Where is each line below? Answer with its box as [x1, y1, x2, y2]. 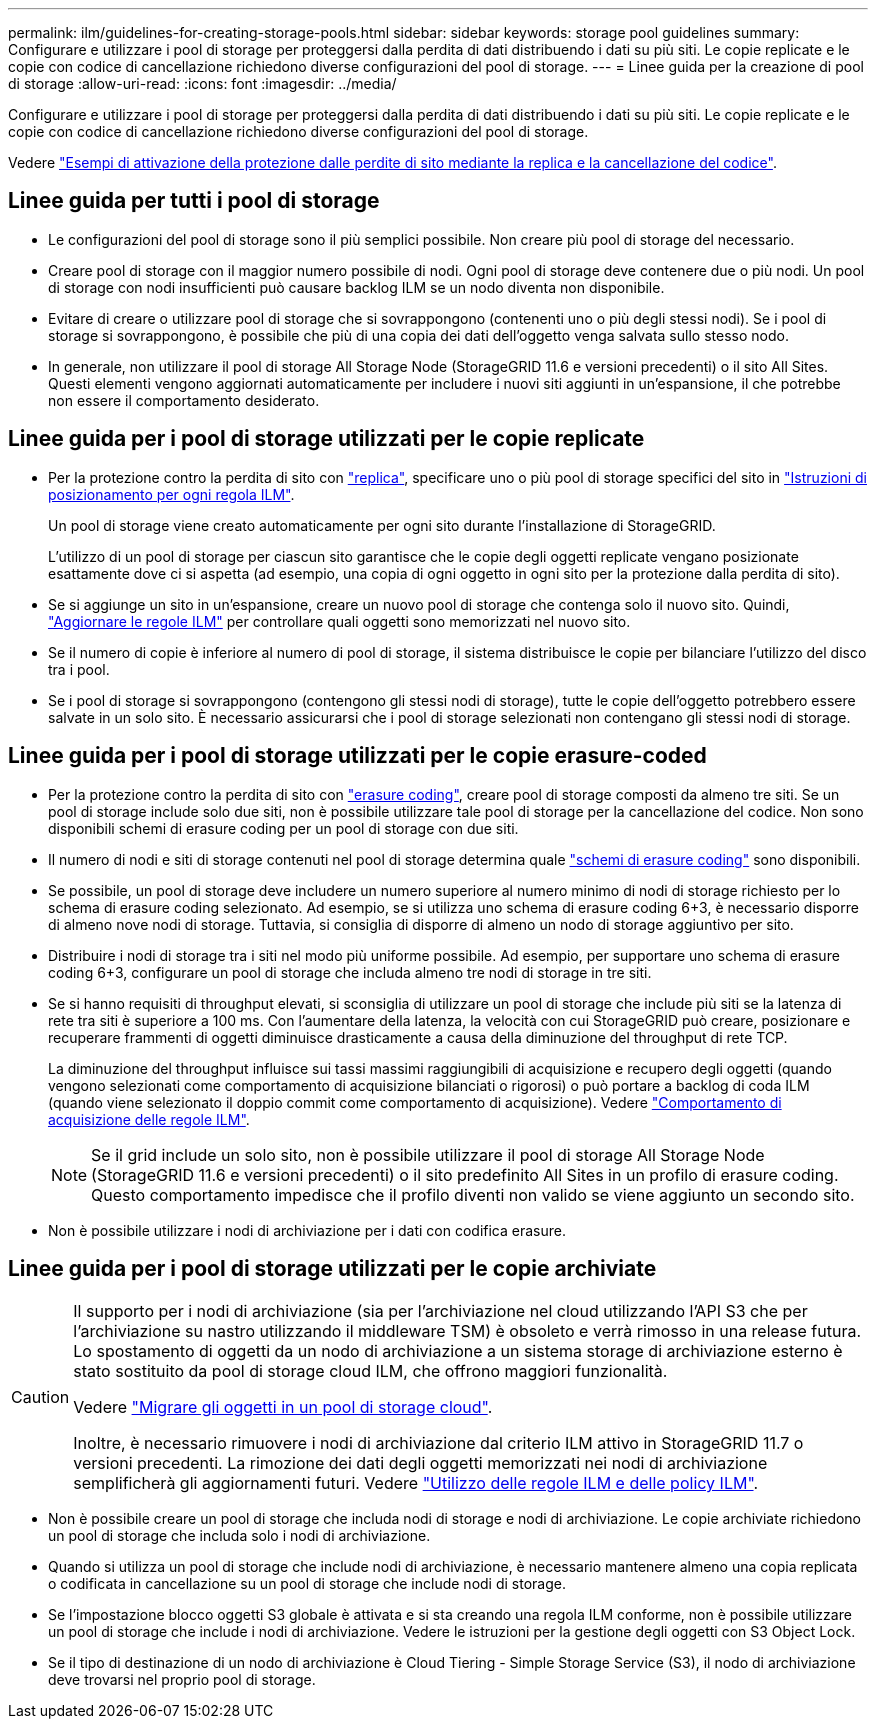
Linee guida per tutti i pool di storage [8, 188, 380, 214]
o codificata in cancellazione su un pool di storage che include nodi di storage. [48, 1575, 566, 1593]
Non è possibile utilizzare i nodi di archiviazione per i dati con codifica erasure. [48, 1221, 566, 1239]
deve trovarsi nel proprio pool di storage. [48, 1671, 316, 1689]
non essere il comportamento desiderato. [48, 391, 320, 409]
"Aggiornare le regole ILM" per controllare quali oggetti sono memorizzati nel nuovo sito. [48, 612, 631, 630]
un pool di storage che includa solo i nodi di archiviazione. [48, 1527, 431, 1545]
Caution [11, 1387, 70, 1408]
